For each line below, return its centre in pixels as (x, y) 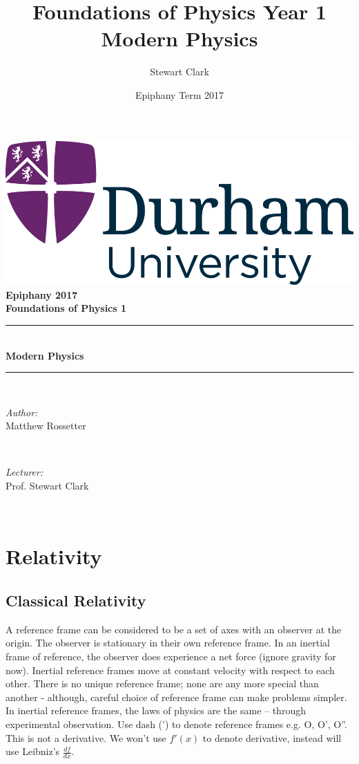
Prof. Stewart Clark (47, 486)
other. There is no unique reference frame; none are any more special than (162, 683)
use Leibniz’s (33, 751)
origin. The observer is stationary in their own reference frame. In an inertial (168, 643)
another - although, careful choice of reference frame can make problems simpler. (176, 697)
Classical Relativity (76, 600)
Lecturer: (25, 472)
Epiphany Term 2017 (179, 94)
